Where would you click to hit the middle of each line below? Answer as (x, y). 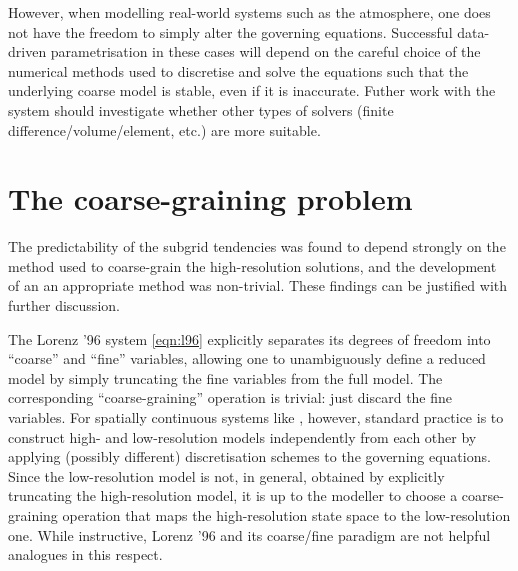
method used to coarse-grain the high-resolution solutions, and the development (252, 265)
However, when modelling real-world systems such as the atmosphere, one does (249, 12)
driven (27, 51)
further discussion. (64, 305)
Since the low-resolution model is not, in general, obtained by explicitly (226, 475)
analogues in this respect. (85, 554)
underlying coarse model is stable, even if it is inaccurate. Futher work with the (252, 90)
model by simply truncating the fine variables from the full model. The (225, 377)
